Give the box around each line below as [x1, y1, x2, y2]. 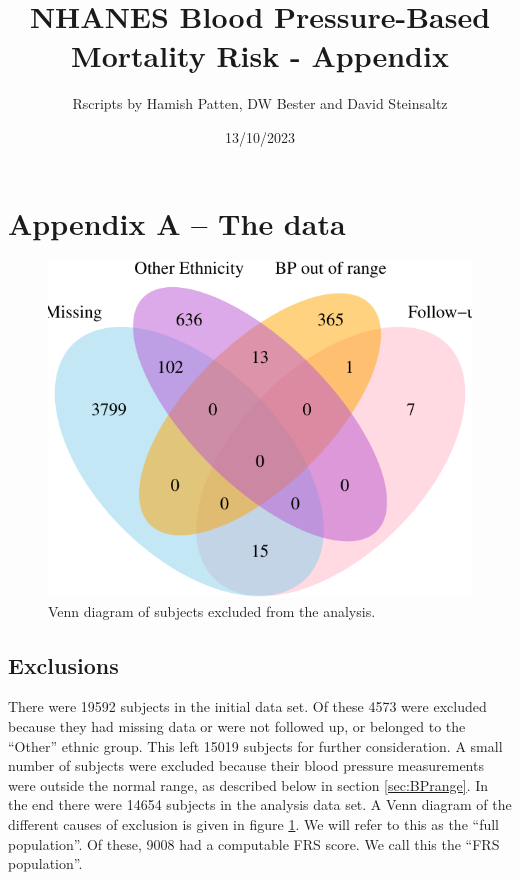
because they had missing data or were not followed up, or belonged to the [8, 716, 466, 737]
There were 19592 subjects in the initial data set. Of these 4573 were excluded [8, 696, 487, 717]
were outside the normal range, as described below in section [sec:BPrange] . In [8, 774, 489, 795]
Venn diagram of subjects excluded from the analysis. [48, 600, 376, 621]
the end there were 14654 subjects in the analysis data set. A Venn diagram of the [8, 794, 512, 815]
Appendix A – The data [8, 202, 346, 243]
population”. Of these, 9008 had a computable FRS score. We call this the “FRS [8, 833, 500, 854]
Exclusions [8, 649, 119, 680]
